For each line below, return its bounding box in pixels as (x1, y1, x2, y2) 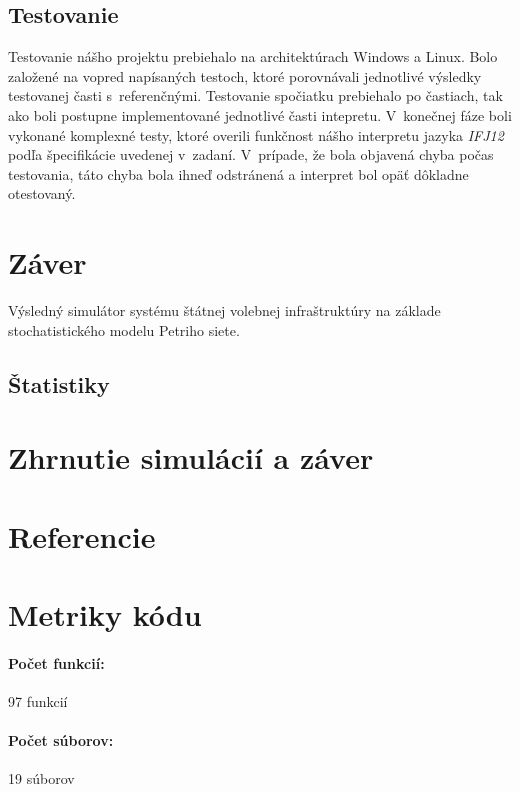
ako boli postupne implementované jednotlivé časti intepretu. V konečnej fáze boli (8, 104, 512, 125)
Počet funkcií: (8, 652, 105, 673)
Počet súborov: (8, 730, 114, 751)
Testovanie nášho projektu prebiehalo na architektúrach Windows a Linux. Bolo (8, 46, 498, 67)
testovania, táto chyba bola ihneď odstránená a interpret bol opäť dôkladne (8, 163, 469, 184)
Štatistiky (8, 368, 110, 399)
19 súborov (8, 768, 75, 789)
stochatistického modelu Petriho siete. (8, 319, 240, 340)
